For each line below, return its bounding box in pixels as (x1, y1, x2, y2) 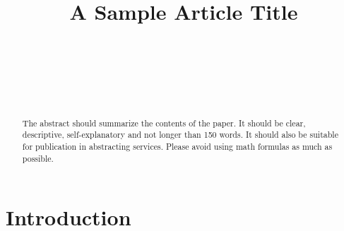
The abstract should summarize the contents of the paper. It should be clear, (22, 117, 306, 129)
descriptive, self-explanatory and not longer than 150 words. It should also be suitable (22, 129, 338, 141)
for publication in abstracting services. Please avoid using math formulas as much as (22, 141, 333, 153)
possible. (22, 152, 54, 164)
